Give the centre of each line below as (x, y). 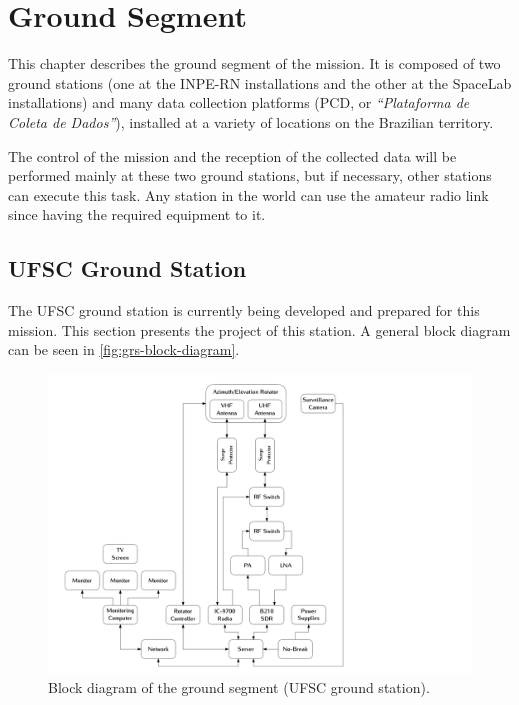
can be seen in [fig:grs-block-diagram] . (124, 349)
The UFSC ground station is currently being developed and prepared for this (244, 310)
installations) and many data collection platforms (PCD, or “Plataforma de (239, 102)
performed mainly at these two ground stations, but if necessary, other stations (250, 175)
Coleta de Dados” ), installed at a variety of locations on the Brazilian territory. (251, 121)
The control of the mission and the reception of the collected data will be (232, 155)
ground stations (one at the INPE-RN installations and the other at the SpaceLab (260, 82)
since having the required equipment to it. (137, 214)
